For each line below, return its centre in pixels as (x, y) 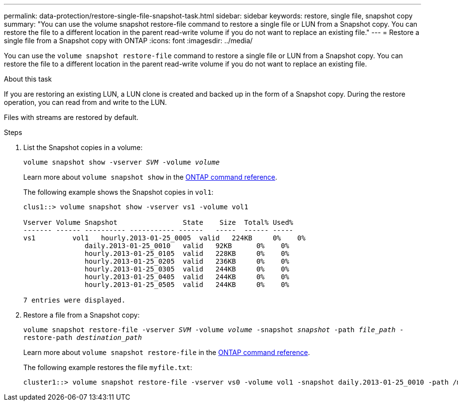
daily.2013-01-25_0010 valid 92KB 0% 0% (187, 246)
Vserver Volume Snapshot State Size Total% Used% (158, 222)
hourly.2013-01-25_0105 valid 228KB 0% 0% (187, 253)
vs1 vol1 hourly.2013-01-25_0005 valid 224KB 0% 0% (164, 238)
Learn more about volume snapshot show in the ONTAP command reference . (150, 177)
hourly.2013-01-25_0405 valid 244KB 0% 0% (187, 277)
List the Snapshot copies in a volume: (83, 147)
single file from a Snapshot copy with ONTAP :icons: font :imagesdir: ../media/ (128, 41)
